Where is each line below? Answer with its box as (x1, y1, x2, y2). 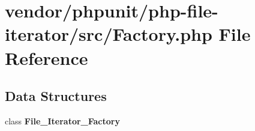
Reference (5, 45, 88, 70)
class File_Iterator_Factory (5, 114, 120, 127)
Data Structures (5, 87, 107, 105)
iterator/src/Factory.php (5, 22, 212, 46)
